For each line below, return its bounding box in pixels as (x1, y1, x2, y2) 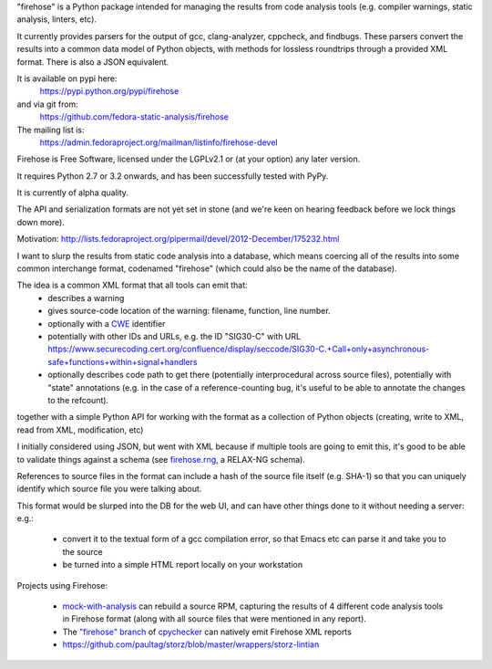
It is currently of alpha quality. (16, 187, 129, 198)
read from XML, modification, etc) (16, 424, 144, 435)
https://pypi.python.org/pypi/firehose (39, 86, 179, 97)
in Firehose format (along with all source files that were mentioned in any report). (62, 613, 366, 624)
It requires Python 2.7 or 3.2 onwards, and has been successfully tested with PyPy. (16, 170, 329, 182)
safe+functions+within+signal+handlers (47, 356, 198, 367)
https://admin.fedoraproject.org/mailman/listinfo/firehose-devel (39, 137, 278, 148)
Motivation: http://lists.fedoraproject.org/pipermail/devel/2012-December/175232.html (16, 234, 340, 245)
